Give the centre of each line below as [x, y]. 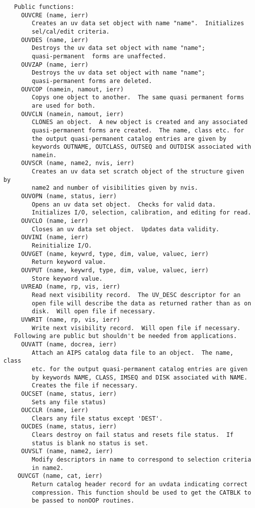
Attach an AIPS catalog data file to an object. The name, [133, 353]
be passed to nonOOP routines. [83, 501]
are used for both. [64, 106]
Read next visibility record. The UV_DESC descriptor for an [136, 295]
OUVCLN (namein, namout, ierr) [72, 114]
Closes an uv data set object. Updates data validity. [126, 229]
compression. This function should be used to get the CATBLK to [142, 492]
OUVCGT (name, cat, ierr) [60, 476]
